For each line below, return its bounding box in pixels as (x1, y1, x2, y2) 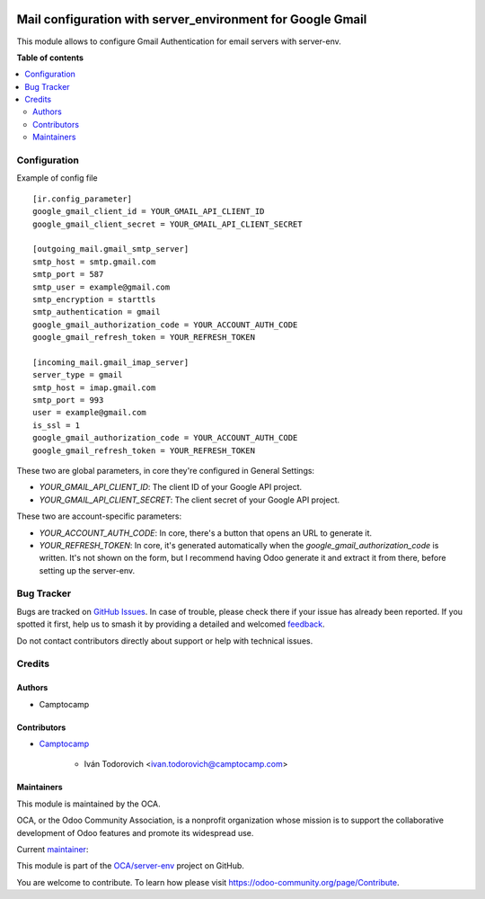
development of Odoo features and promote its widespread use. (16, 827, 254, 838)
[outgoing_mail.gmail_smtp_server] (32, 244, 190, 254)
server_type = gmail (32, 369, 123, 380)
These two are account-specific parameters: (16, 511, 182, 521)
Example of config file (16, 173, 98, 183)
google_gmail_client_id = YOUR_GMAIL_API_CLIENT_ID (32, 207, 265, 217)
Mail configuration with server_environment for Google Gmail (16, 12, 367, 27)
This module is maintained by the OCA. (16, 798, 161, 809)
